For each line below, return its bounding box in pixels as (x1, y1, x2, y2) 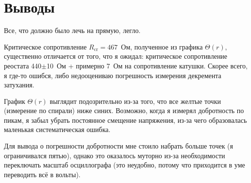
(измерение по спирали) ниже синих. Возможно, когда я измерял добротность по (4, 105, 244, 116)
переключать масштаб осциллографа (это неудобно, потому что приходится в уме (4, 160, 245, 170)
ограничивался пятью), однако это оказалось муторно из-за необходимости (4, 150, 225, 160)
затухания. (4, 80, 34, 90)
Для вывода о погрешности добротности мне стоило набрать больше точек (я (4, 141, 233, 151)
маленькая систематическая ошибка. (4, 124, 111, 134)
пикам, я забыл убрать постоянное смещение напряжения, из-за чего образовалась (4, 115, 247, 125)
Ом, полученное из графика (121, 41, 203, 51)
